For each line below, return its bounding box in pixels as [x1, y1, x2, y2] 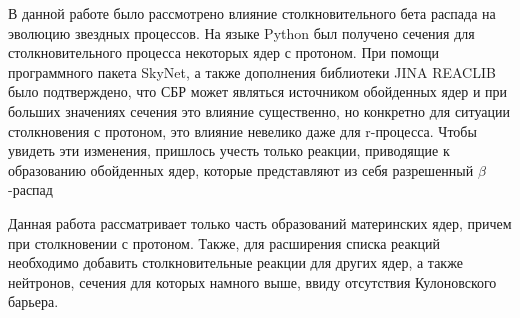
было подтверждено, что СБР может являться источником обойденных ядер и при [8, 81, 508, 102]
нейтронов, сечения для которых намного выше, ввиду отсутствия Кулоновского [8, 271, 497, 292]
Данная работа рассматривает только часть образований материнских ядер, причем [8, 212, 512, 233]
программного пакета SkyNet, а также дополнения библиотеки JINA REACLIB [8, 61, 496, 82]
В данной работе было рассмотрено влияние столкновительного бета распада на [8, 3, 496, 23]
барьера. [8, 291, 59, 312]
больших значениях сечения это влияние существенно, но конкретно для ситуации [8, 100, 511, 121]
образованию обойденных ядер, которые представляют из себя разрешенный [8, 159, 474, 180]
